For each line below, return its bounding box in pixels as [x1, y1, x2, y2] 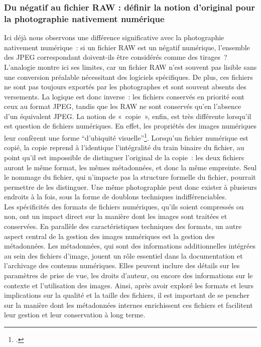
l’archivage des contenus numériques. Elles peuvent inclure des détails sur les [4, 260, 240, 271]
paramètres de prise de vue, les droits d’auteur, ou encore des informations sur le [4, 270, 253, 281]
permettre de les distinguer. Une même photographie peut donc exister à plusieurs [4, 181, 257, 192]
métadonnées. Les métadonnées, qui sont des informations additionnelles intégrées [4, 241, 255, 251]
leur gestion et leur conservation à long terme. [4, 309, 146, 320]
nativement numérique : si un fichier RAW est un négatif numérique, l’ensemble [4, 42, 250, 52]
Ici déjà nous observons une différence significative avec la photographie [4, 32, 224, 43]
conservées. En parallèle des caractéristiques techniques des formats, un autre [4, 221, 242, 232]
